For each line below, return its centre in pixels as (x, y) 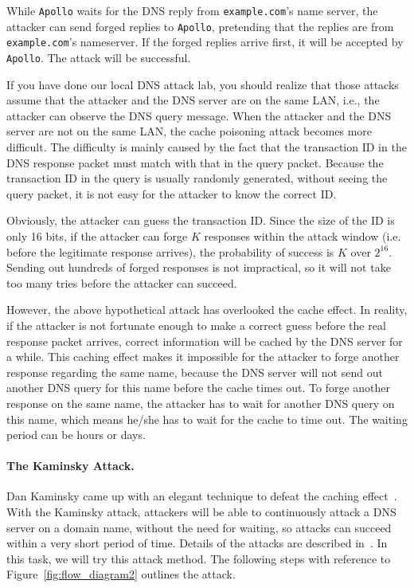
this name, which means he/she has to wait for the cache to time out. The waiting (207, 419)
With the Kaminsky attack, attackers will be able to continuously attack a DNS (201, 512)
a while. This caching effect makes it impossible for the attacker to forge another (203, 357)
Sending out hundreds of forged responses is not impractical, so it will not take (199, 267)
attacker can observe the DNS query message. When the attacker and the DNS (199, 115)
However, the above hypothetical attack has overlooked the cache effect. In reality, (207, 310)
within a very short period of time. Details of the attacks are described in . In (197, 543)
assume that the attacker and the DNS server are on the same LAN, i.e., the (193, 100)
